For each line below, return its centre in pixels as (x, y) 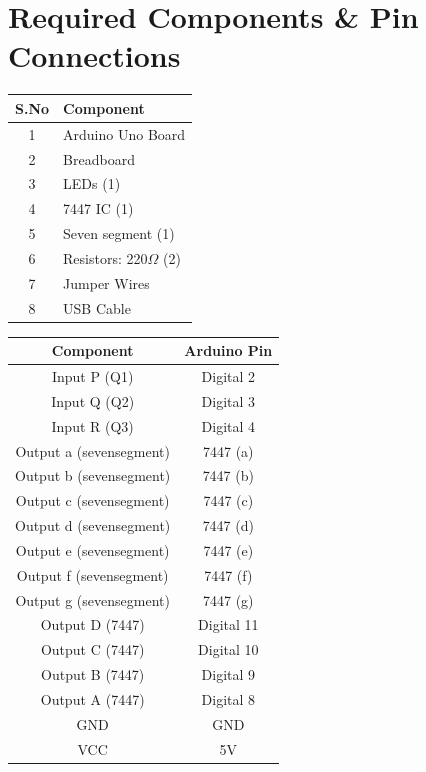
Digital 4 (228, 425)
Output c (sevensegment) (92, 500)
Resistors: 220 (105, 257)
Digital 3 (228, 400)
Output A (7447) (92, 698)
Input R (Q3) (92, 425)
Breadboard (99, 158)
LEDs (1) (92, 183)
